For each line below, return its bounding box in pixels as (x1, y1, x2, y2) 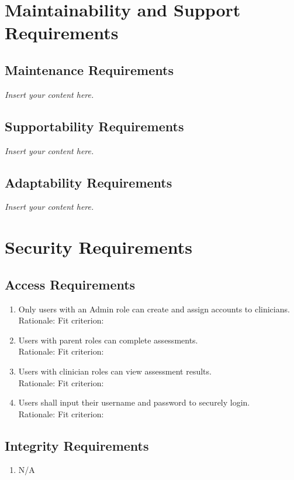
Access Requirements (5, 275, 136, 293)
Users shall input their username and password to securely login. (18, 396, 250, 408)
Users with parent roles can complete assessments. (18, 333, 198, 346)
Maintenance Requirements (5, 60, 174, 79)
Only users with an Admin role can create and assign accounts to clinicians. (18, 302, 290, 315)
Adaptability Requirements (5, 173, 172, 191)
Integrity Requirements (5, 436, 149, 454)
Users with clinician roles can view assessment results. (18, 365, 212, 377)
